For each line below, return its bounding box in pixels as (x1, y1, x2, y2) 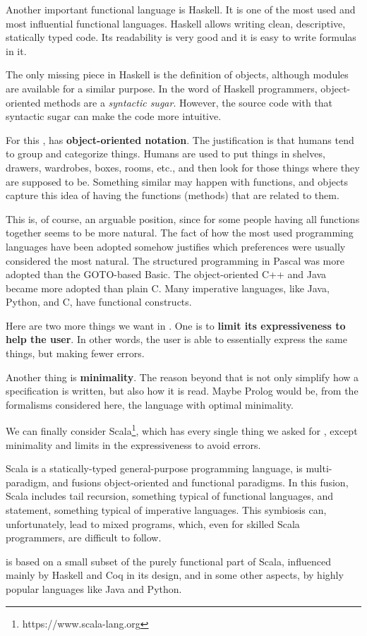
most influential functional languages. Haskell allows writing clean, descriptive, (6, 16, 346, 30)
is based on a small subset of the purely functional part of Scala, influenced (6, 553, 331, 568)
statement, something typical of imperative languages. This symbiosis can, (6, 503, 327, 517)
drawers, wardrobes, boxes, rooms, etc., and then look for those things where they (6, 160, 360, 174)
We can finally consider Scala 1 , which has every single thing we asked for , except (6, 421, 358, 438)
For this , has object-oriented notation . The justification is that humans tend (6, 132, 354, 147)
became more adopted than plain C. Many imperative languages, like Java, (6, 280, 330, 295)
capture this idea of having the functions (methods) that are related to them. (6, 188, 339, 203)
